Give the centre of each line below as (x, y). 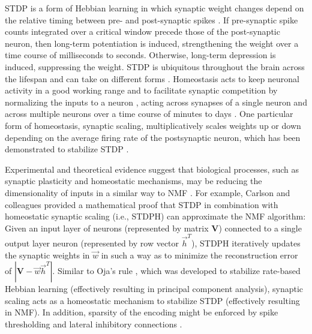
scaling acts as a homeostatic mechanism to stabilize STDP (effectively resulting (152, 300)
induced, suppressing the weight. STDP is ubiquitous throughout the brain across (155, 66)
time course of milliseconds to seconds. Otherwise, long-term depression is (140, 55)
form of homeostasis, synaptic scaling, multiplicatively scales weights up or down (153, 125)
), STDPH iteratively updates (246, 243)
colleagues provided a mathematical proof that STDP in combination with (142, 204)
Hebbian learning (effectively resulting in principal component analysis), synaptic (154, 289)
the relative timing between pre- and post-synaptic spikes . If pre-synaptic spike (151, 19)
